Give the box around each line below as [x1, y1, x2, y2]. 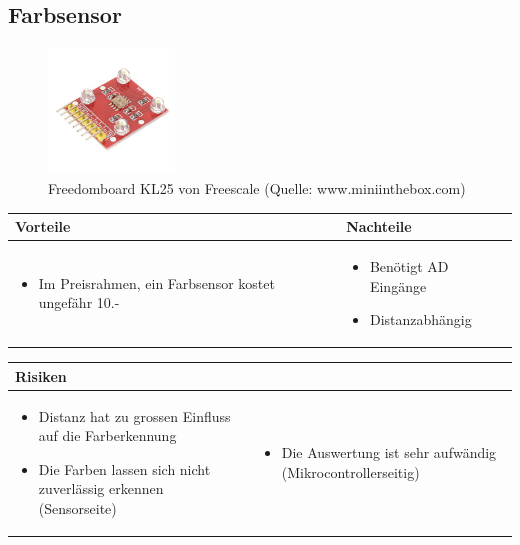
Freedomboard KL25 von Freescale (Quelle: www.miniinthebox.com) [48, 177, 466, 198]
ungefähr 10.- [38, 292, 120, 313]
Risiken [15, 365, 67, 386]
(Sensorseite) [38, 497, 117, 518]
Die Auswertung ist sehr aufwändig [281, 441, 497, 462]
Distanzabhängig [369, 309, 472, 330]
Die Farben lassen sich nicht [38, 458, 211, 479]
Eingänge [369, 275, 427, 296]
